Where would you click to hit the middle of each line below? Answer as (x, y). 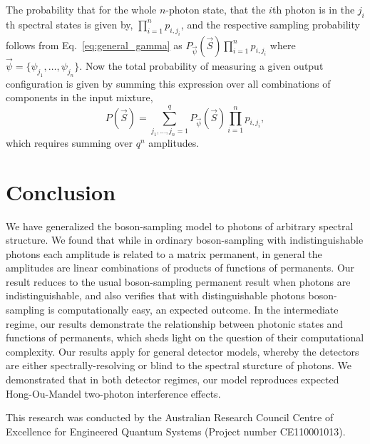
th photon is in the (313, 9)
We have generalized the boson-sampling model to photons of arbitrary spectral (180, 226)
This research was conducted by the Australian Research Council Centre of (170, 417)
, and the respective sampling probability (270, 24)
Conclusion (61, 191)
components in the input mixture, (79, 97)
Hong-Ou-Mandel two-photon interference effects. (113, 393)
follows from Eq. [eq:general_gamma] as (94, 45)
